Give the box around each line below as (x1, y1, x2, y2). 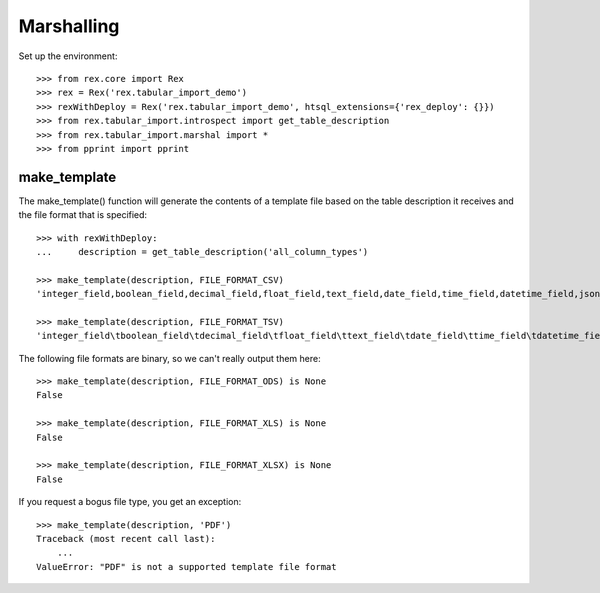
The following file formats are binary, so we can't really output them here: (18, 352, 321, 364)
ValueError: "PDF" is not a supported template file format (36, 561, 337, 572)
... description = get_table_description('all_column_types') (36, 246, 369, 257)
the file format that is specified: (18, 209, 148, 221)
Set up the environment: (18, 50, 118, 62)
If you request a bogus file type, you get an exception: (18, 496, 242, 508)
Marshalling (18, 15, 120, 37)
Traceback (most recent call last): (36, 533, 216, 544)
